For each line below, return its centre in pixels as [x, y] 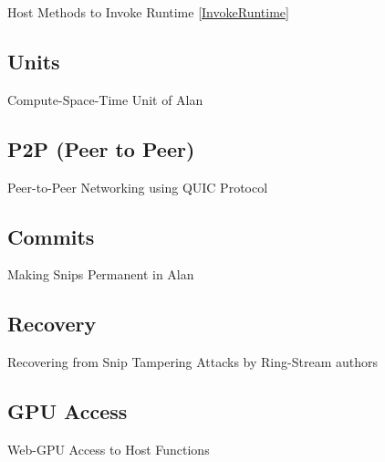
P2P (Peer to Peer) [101, 148]
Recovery [52, 324]
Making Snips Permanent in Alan [101, 274]
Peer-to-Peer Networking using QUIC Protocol [138, 187]
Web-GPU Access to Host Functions [109, 449]
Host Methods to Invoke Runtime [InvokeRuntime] [148, 12]
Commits [51, 236]
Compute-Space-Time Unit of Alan [105, 99]
